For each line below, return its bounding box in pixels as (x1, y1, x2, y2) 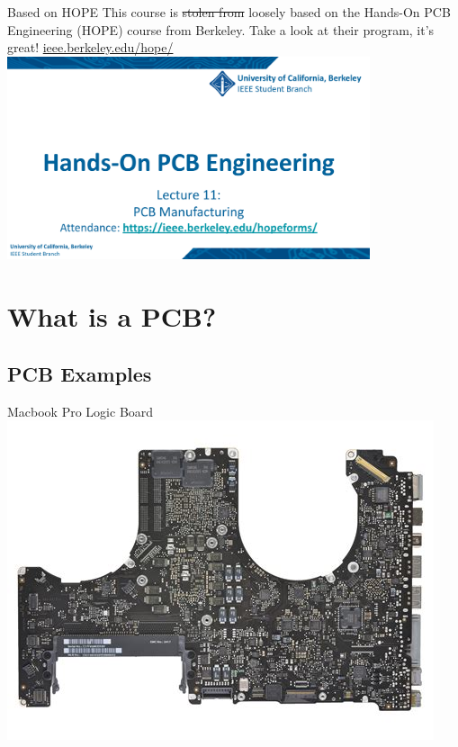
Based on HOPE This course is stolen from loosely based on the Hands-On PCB (7, 3, 451, 21)
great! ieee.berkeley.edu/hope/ (7, 38, 174, 57)
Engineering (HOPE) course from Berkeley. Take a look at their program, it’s (7, 20, 435, 39)
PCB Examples (7, 359, 152, 387)
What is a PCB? (7, 298, 217, 335)
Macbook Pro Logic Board (7, 401, 154, 420)
